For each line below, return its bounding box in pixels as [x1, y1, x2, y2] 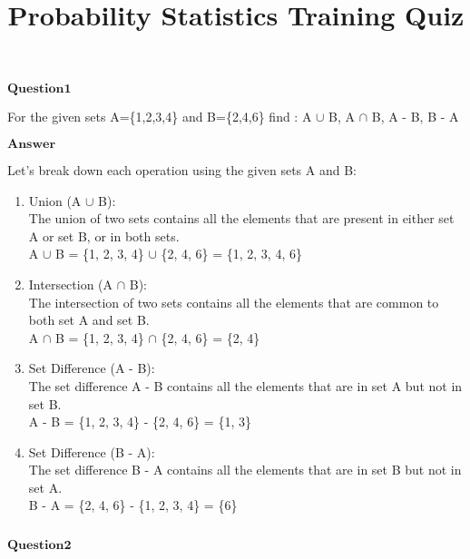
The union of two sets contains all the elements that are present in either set [28, 209, 455, 228]
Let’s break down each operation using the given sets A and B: [7, 160, 357, 179]
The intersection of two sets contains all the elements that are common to [28, 292, 439, 311]
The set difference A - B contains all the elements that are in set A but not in [28, 376, 463, 395]
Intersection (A [28, 274, 113, 293]
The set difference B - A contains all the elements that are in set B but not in [28, 460, 462, 479]
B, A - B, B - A [371, 107, 459, 126]
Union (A [28, 191, 82, 210]
